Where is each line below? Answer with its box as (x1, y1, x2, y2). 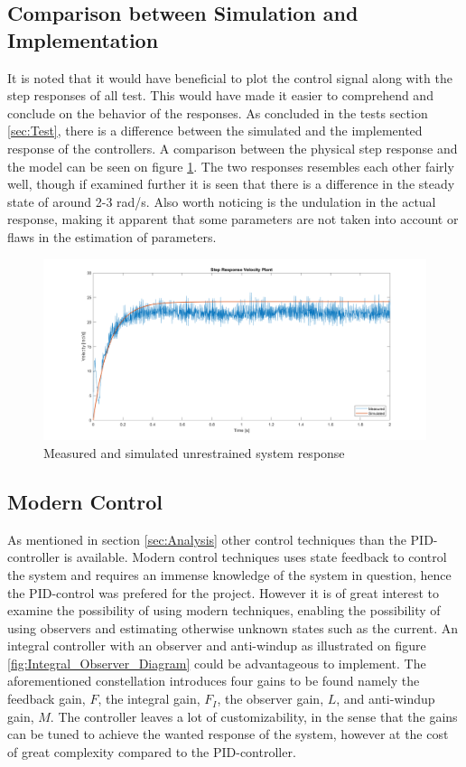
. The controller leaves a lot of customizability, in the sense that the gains (50, 706, 458, 725)
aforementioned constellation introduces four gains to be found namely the (7, 671, 420, 690)
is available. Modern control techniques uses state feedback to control (63, 547, 447, 566)
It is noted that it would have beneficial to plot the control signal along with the (7, 68, 452, 87)
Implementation (7, 25, 159, 53)
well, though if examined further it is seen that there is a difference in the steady (7, 174, 455, 193)
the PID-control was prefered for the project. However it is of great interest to (7, 583, 440, 602)
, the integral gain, (98, 689, 200, 708)
